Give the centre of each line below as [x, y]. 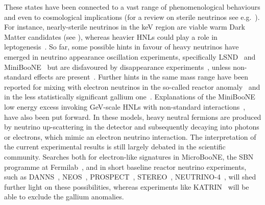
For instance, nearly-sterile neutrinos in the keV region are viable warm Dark [125, 27]
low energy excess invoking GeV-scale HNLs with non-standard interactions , [125, 106]
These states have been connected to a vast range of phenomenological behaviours [132, 7]
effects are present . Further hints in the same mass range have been [141, 77]
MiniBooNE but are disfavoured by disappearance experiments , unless [117, 67]
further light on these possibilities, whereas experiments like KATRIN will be [127, 186]
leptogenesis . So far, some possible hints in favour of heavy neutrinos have [122, 47]
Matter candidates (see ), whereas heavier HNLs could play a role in [111, 36]
